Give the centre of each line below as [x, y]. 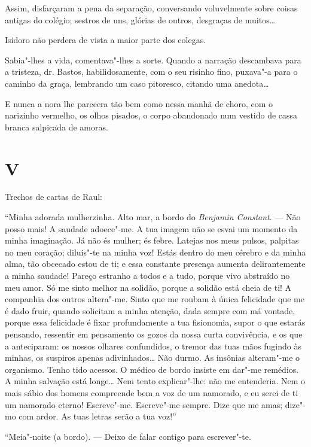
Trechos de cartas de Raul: [54, 197]
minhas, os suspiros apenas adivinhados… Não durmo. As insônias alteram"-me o [153, 358]
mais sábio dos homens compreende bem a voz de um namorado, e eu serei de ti [152, 392]
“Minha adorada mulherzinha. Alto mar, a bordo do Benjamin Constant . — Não [153, 217]
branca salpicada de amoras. [57, 127]
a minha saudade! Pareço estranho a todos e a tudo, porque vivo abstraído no [147, 276]
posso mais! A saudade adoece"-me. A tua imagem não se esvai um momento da [151, 228]
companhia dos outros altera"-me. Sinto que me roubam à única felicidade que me [155, 299]
